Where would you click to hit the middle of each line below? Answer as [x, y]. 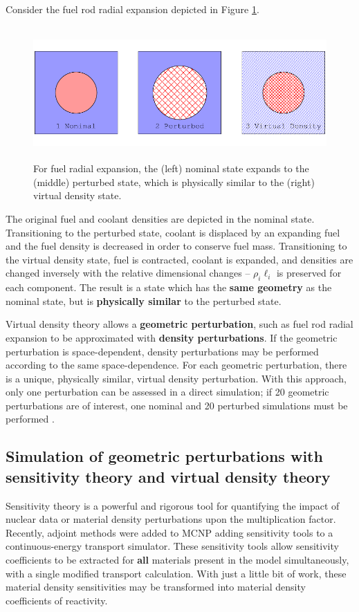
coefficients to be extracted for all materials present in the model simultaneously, [177, 560]
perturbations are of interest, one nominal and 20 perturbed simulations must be [177, 405]
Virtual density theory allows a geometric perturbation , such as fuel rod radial [179, 324]
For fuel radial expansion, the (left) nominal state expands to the [171, 168]
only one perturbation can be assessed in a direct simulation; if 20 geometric [167, 392]
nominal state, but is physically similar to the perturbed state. [144, 300]
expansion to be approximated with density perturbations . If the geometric [172, 337]
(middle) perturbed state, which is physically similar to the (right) [174, 182]
